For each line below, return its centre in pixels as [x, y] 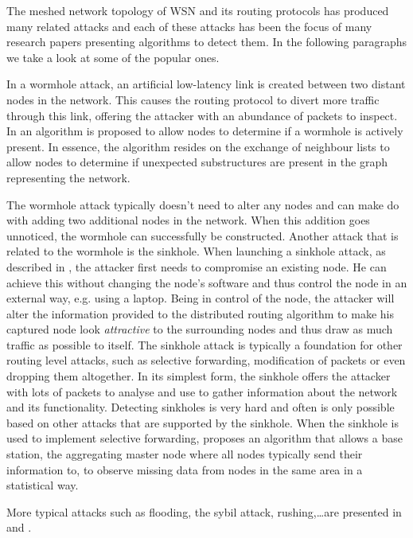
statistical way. [43, 485]
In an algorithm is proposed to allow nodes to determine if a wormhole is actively [205, 131]
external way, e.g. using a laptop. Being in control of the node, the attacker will [201, 298]
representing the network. [68, 177]
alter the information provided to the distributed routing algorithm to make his [200, 313]
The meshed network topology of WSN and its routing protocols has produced [198, 10]
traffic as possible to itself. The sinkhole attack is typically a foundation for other [205, 344]
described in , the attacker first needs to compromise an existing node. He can [197, 266]
